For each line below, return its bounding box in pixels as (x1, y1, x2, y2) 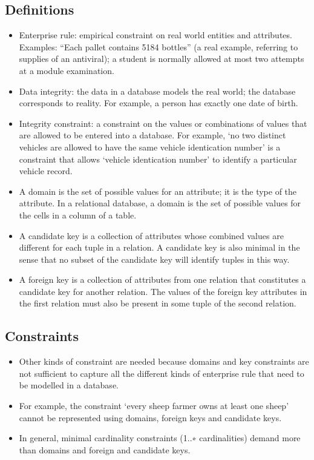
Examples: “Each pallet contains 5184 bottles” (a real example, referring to (19, 40, 298, 53)
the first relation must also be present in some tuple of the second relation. (19, 297, 296, 309)
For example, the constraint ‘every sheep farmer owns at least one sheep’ (19, 399, 289, 412)
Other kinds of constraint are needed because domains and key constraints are (19, 355, 309, 368)
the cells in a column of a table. (19, 208, 137, 221)
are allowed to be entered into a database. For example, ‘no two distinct (19, 129, 286, 141)
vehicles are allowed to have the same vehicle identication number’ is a (19, 140, 281, 153)
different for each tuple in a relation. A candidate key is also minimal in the (19, 241, 300, 254)
